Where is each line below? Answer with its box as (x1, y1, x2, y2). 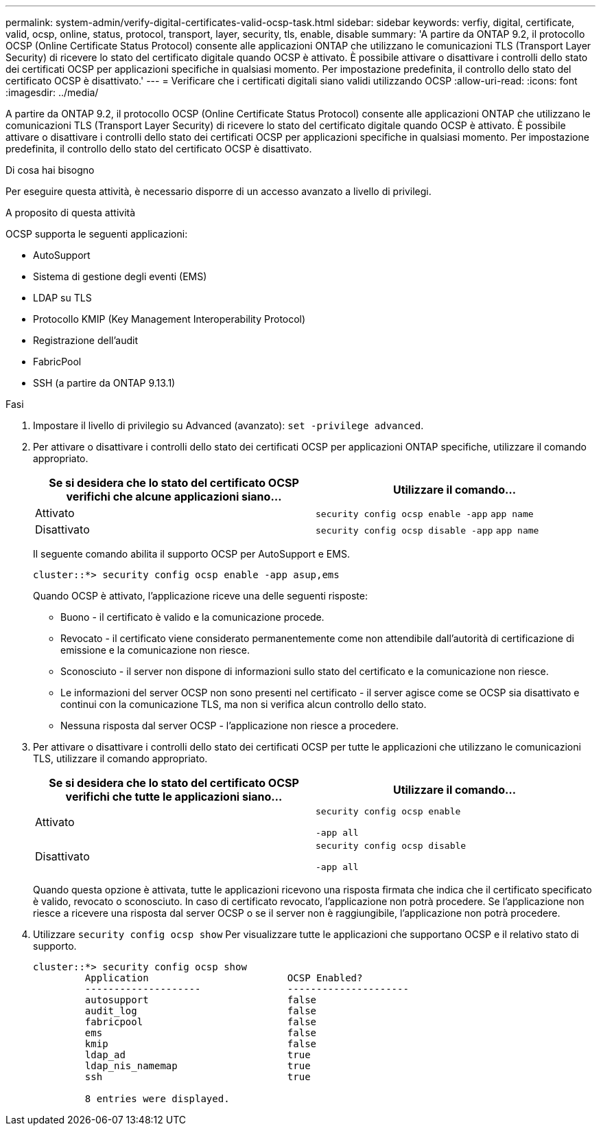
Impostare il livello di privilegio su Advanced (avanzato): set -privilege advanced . (33, 420, 424, 431)
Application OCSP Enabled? (84, 972, 363, 983)
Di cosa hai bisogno (5, 164, 95, 176)
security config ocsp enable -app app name (316, 509, 534, 519)
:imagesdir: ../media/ (5, 87, 99, 98)
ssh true (84, 1071, 311, 1082)
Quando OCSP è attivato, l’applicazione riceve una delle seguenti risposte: (33, 590, 368, 602)
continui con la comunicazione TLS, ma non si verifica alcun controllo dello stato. (60, 698, 427, 710)
